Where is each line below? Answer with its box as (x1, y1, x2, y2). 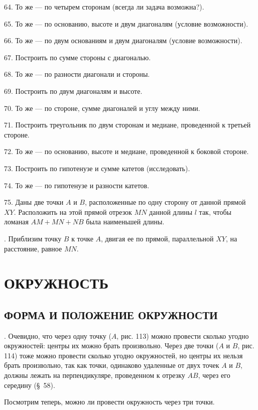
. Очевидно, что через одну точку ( (4, 330, 111, 341)
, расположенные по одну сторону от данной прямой (84, 197, 246, 207)
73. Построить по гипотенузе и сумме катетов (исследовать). (4, 163, 190, 173)
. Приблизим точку (4, 233, 62, 243)
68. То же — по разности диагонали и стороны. (4, 69, 150, 79)
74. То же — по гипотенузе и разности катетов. (4, 180, 150, 190)
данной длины (149, 206, 193, 217)
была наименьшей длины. (86, 216, 165, 227)
